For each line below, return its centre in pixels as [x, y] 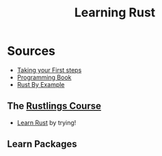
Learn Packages [42, 144]
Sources [31, 51]
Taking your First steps [49, 70]
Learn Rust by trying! [46, 122]
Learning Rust [115, 13]
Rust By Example [41, 84]
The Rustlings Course [54, 106]
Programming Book [44, 77]
